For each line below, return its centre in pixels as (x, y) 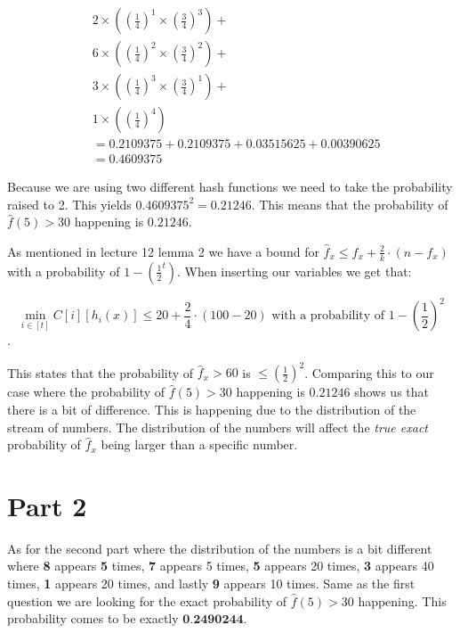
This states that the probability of (101, 372)
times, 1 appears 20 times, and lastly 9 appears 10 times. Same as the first (211, 584)
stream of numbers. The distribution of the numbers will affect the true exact (218, 427)
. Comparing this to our (369, 372)
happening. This (402, 600)
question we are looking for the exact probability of (147, 600)
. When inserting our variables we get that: (294, 271)
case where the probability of (86, 392)
